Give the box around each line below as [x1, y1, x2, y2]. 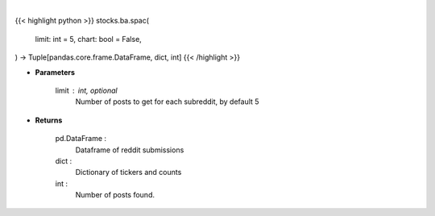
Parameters [35, 67, 76, 77]
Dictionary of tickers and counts [75, 168, 182, 177]
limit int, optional [55, 85, 118, 95]
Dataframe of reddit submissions [75, 145, 184, 155]
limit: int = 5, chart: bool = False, [35, 34, 143, 44]
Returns [35, 115, 63, 125]
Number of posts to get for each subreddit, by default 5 [75, 97, 259, 106]
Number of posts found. [75, 190, 155, 200]
